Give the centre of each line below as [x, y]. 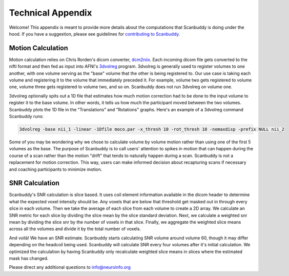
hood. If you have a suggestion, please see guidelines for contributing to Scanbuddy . [94, 34]
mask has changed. [29, 258]
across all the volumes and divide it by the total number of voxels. [75, 229]
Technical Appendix [51, 13]
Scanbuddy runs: [26, 116]
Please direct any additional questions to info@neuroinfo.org [70, 267]
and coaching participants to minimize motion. [56, 169]
